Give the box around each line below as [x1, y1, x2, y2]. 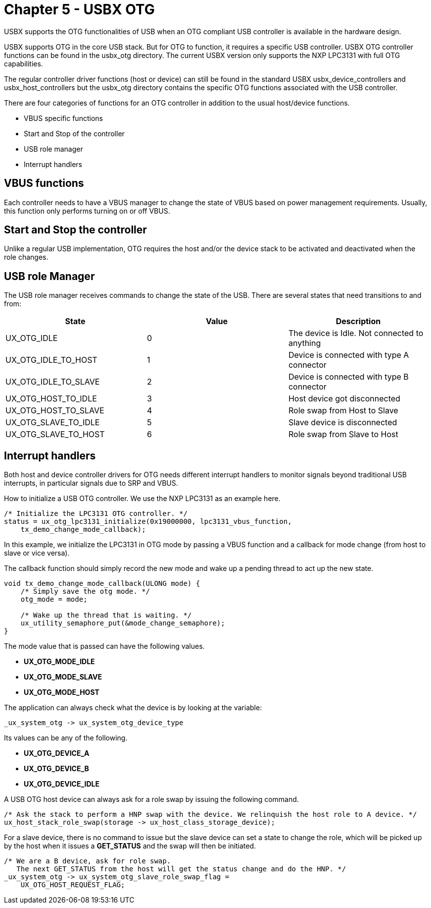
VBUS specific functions [24, 113, 103, 122]
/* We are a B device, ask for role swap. [4, 857, 171, 865]
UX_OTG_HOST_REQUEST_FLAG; [20, 881, 125, 889]
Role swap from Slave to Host [288, 429, 398, 440]
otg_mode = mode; [20, 595, 88, 604]
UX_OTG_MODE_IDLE [24, 657, 95, 666]
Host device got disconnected [288, 394, 400, 404]
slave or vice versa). [4, 549, 70, 558]
